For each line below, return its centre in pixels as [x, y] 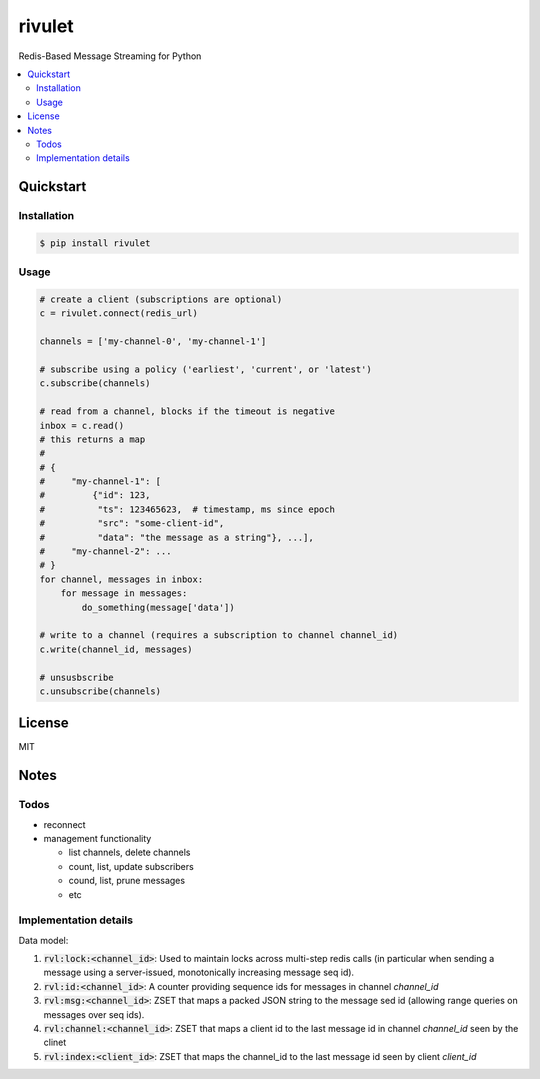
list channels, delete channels [129, 852]
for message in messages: [124, 593]
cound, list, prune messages [126, 881]
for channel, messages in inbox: [121, 579]
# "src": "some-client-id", [132, 523]
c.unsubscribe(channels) [100, 691]
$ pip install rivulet [95, 243]
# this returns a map [92, 439]
